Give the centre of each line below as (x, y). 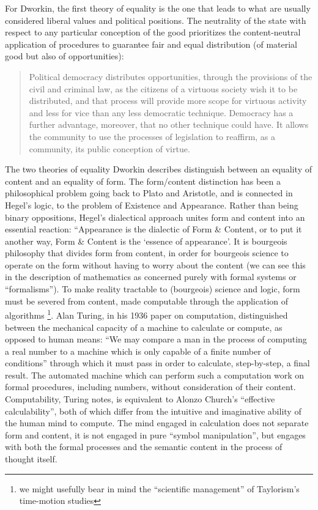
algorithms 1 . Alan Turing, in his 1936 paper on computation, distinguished (146, 314)
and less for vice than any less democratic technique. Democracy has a (161, 112)
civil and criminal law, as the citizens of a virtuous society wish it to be (163, 88)
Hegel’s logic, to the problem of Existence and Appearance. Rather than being (152, 205)
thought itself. (31, 459)
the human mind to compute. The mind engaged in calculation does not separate (157, 423)
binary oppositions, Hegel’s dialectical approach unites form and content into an (155, 217)
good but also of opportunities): (65, 56)
